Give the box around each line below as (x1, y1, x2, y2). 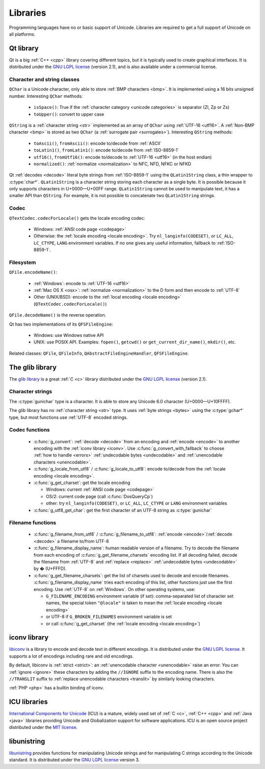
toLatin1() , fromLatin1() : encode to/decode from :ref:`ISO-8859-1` (33, 147, 179, 153)
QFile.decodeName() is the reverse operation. (9, 312, 106, 318)
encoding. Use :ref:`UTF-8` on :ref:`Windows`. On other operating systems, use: (33, 586, 196, 592)
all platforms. (9, 31, 35, 37)
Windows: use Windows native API (33, 333, 104, 338)
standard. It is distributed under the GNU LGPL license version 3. (9, 757, 140, 763)
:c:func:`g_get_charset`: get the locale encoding (33, 480, 131, 486)
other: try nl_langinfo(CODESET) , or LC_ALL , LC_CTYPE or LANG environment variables (46, 500, 228, 506)
